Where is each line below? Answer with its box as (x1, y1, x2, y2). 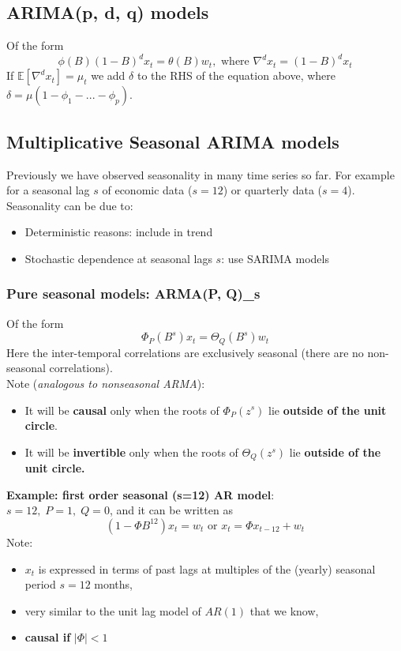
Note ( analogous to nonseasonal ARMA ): (6, 374, 205, 391)
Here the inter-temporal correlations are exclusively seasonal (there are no (6, 344, 364, 360)
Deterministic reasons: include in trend (24, 224, 213, 240)
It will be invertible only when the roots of (24, 443, 238, 460)
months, (94, 576, 133, 593)
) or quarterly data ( (223, 182, 323, 198)
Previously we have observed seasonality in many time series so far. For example (6, 166, 395, 183)
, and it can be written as (109, 502, 233, 518)
